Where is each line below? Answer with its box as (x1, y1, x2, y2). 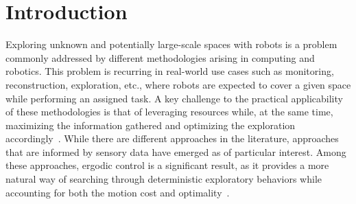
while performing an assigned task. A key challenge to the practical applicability (5, 91, 343, 105)
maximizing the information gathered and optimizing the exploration (5, 117, 296, 132)
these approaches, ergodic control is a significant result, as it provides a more (5, 158, 329, 172)
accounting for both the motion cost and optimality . (5, 185, 230, 199)
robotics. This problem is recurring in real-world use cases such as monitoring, (5, 64, 334, 78)
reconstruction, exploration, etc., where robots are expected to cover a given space (5, 77, 351, 91)
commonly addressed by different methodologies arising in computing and (5, 50, 315, 65)
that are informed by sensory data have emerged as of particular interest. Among (5, 144, 346, 159)
